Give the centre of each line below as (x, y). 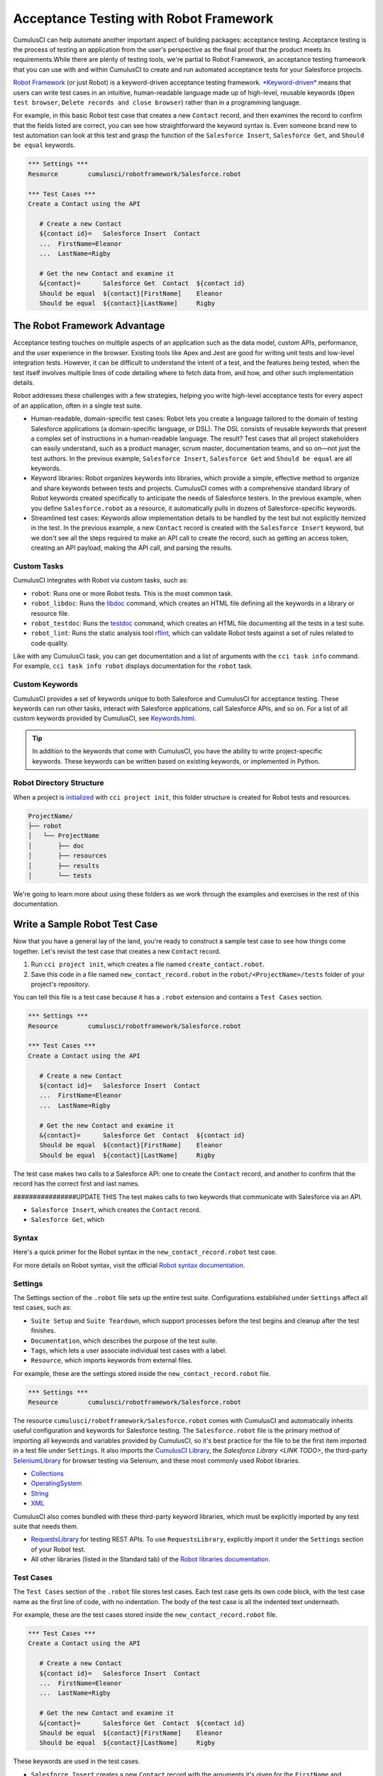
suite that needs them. (46, 1526)
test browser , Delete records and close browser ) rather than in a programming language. (157, 102)
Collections (47, 1473)
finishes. (43, 1331)
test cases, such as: (42, 1308)
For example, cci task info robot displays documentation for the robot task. (133, 666)
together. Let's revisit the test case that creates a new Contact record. (117, 951)
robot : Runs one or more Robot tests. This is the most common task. (132, 593)
